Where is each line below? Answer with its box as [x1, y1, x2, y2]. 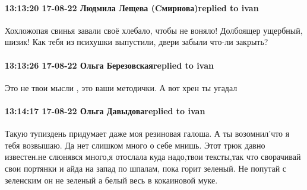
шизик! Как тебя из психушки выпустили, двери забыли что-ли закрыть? [5, 36, 268, 48]
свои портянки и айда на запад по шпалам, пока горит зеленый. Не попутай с [5, 162, 287, 174]
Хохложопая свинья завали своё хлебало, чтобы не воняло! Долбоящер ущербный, [5, 24, 303, 36]
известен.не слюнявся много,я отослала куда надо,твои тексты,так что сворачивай [5, 150, 301, 163]
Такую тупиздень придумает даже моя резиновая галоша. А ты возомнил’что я [5, 127, 290, 140]
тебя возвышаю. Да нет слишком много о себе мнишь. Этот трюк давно [5, 139, 265, 151]
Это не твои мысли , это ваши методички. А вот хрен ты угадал [5, 81, 238, 94]
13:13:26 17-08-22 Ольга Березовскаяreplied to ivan [5, 59, 214, 71]
